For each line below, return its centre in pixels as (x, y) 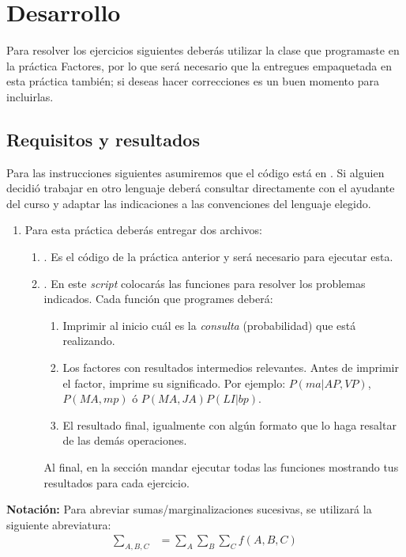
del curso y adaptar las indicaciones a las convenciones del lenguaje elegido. (189, 203)
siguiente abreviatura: (59, 524)
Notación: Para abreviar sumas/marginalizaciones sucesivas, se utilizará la (189, 509)
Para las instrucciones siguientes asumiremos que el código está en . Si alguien (195, 172)
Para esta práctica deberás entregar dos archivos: (143, 230)
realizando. (89, 341)
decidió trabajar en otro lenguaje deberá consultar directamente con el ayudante (201, 188)
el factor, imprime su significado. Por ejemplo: (174, 383)
